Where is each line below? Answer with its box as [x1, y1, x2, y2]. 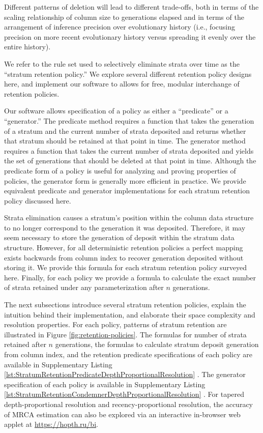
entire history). [4, 41, 51, 52]
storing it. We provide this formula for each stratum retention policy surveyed [4, 262, 247, 273]
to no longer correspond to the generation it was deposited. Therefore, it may [4, 222, 246, 233]
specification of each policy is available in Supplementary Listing [4, 379, 206, 389]
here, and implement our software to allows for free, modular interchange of [4, 78, 240, 89]
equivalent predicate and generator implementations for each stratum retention [4, 185, 250, 196]
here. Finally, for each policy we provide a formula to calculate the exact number [4, 272, 256, 282]
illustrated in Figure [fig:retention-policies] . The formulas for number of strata [4, 329, 247, 339]
